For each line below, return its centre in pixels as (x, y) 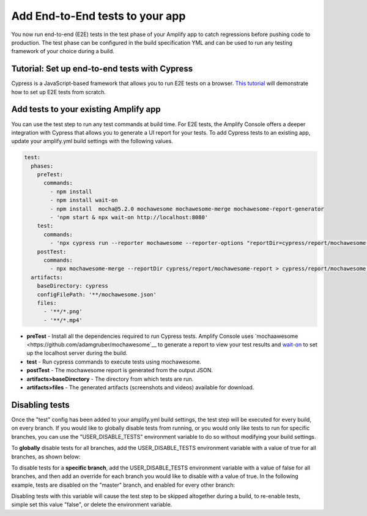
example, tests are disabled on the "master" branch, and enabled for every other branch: (123, 485)
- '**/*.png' (63, 312)
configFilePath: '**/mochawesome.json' (97, 294)
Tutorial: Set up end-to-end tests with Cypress (102, 69)
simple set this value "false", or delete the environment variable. (92, 504)
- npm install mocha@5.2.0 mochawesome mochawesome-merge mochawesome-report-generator (187, 209)
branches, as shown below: (46, 457)
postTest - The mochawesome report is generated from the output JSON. (120, 370)
